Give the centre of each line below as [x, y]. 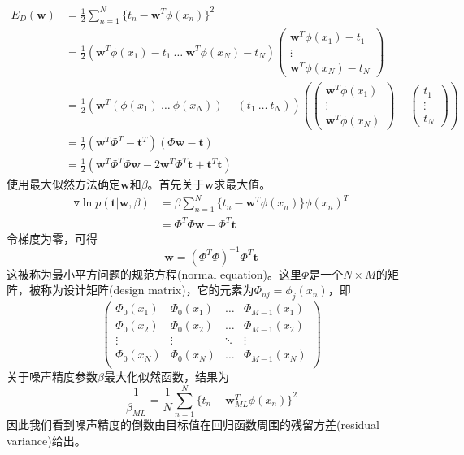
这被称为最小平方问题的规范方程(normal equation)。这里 [154, 273]
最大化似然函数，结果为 [166, 377]
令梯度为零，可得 [52, 238]
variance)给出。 [46, 440]
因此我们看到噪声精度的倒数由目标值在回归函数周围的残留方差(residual [193, 425]
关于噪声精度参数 [52, 377]
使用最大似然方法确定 [63, 184]
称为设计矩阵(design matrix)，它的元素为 [147, 290]
